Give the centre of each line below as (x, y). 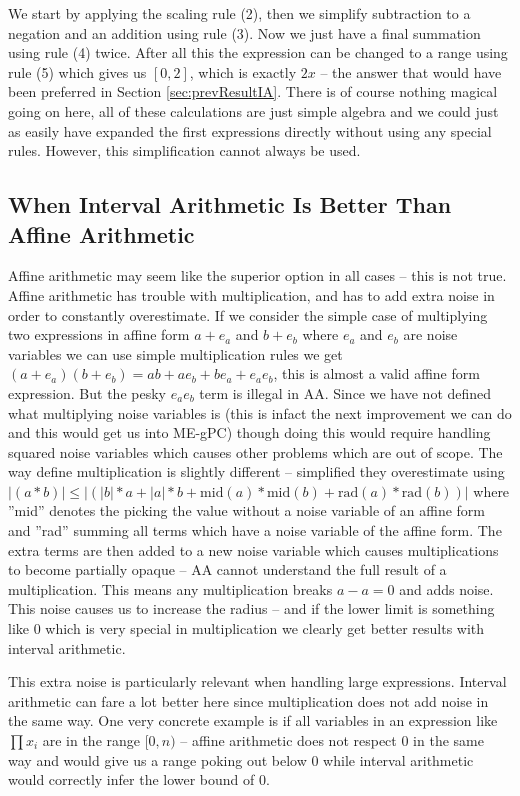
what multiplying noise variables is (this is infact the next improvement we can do (260, 412)
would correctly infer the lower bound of (131, 779)
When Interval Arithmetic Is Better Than (230, 204)
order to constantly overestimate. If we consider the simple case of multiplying (248, 314)
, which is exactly (243, 71)
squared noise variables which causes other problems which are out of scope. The (255, 451)
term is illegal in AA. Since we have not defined (345, 392)
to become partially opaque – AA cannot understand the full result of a (227, 569)
